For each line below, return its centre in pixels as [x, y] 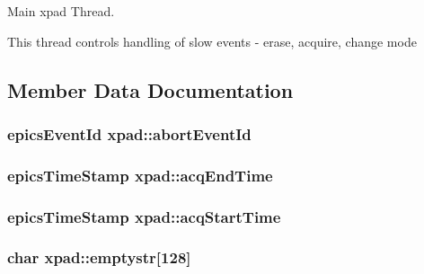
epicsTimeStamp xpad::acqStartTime [144, 216]
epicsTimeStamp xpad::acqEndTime [140, 175]
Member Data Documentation [150, 89]
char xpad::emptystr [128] [99, 257]
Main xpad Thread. [61, 11]
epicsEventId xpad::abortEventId [129, 133]
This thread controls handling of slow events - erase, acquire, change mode [212, 41]
